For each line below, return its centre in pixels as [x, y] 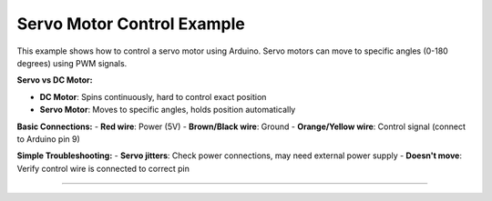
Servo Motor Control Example [131, 24]
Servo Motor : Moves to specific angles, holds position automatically [168, 110]
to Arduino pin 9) [49, 139]
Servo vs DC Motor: [55, 80]
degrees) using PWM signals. [72, 63]
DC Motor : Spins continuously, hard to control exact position [153, 96]
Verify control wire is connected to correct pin [103, 168]
